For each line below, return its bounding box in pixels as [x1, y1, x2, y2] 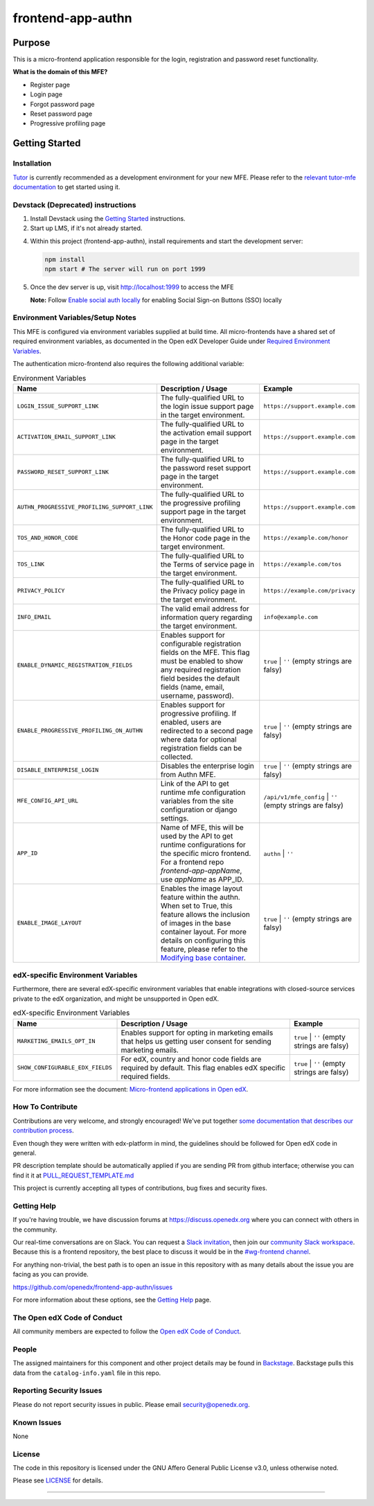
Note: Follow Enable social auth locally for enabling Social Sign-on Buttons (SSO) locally [30, 295, 282, 304]
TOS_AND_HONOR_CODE [17, 534, 79, 542]
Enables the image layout [160, 884, 242, 893]
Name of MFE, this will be [160, 822, 244, 832]
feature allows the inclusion [160, 909, 251, 919]
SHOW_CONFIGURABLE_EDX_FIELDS [17, 1064, 112, 1071]
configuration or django [160, 805, 238, 814]
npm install [44, 255, 86, 263]
